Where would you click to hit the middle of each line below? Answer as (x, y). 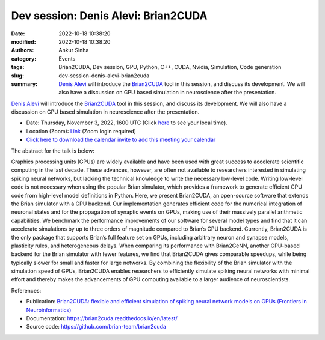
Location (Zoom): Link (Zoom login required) (81, 131)
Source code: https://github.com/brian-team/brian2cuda (96, 327)
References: (26, 290)
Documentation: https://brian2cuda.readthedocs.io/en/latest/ (102, 318)
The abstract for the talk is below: (53, 151)
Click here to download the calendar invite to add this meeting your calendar (121, 140)
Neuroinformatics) (49, 310)
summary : (24, 83)
